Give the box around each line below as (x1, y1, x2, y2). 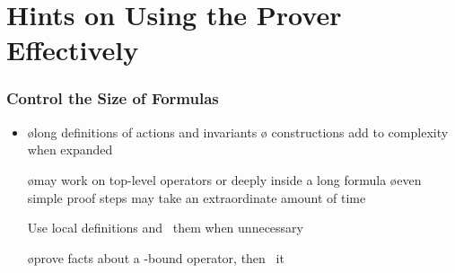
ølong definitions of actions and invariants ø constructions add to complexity (27, 122, 449, 141)
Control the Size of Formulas (6, 87, 219, 110)
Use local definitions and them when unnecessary (27, 218, 303, 237)
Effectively (6, 31, 139, 68)
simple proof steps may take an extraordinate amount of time (27, 188, 366, 207)
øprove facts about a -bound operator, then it (27, 248, 284, 267)
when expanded (27, 140, 113, 159)
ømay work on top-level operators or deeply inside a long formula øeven (27, 170, 422, 189)
